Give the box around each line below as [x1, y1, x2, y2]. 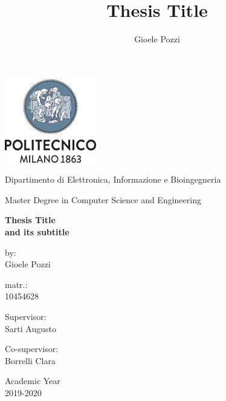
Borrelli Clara [5, 354, 56, 367]
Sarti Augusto [5, 322, 56, 334]
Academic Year [5, 374, 60, 387]
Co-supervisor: [5, 342, 59, 355]
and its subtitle [5, 225, 69, 238]
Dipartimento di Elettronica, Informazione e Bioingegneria [5, 173, 221, 186]
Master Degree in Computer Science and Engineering [5, 193, 201, 206]
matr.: [5, 278, 28, 290]
